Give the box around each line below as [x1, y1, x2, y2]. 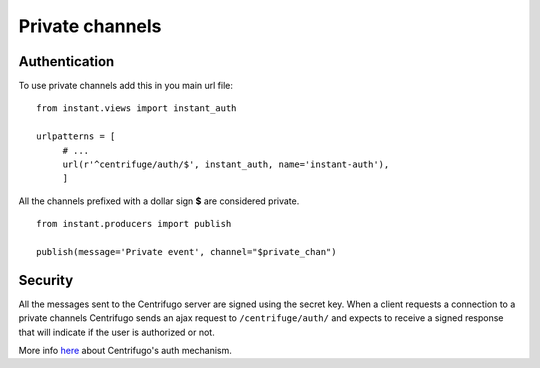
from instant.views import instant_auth [36, 103, 237, 114]
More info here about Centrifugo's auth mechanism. [18, 345, 232, 357]
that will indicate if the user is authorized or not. [18, 326, 215, 338]
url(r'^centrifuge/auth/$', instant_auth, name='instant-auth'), [62, 159, 390, 170]
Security [18, 271, 74, 289]
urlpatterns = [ [36, 131, 116, 142]
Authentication [18, 53, 115, 70]
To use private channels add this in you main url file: [18, 80, 234, 92]
